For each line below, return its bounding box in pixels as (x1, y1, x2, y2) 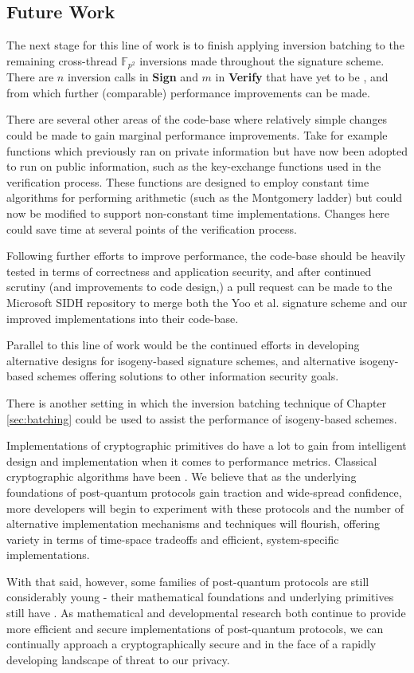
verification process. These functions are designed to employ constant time (6, 173, 369, 190)
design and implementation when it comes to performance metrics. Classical (6, 452, 377, 469)
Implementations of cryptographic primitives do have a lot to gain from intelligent (6, 437, 407, 454)
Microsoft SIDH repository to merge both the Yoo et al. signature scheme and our (6, 293, 408, 310)
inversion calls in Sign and (67, 69, 198, 85)
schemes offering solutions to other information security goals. (37, 368, 339, 384)
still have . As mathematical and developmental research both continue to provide (6, 604, 406, 621)
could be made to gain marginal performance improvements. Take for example (6, 127, 388, 144)
